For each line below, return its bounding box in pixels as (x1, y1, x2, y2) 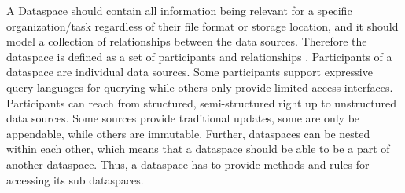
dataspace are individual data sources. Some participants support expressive (6, 64, 373, 80)
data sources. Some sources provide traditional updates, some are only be (6, 110, 360, 126)
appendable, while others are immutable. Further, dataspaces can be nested (6, 125, 370, 141)
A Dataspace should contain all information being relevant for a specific (6, 2, 352, 18)
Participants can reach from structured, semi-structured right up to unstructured (6, 94, 397, 111)
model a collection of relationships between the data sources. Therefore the (6, 33, 367, 49)
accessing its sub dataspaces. (6, 171, 144, 188)
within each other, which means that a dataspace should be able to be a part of (6, 140, 390, 157)
